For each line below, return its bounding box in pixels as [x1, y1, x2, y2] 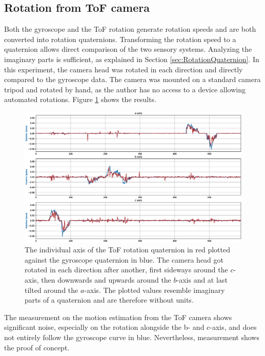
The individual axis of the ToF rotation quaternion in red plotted [25, 244, 231, 255]
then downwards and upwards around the [41, 274, 171, 285]
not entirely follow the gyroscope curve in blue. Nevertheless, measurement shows [4, 331, 259, 342]
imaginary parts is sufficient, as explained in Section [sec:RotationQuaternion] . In [4, 53, 259, 64]
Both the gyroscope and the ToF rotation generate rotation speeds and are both [4, 24, 256, 34]
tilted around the [25, 284, 78, 295]
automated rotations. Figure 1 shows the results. [4, 94, 157, 105]
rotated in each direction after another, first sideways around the [25, 264, 228, 275]
